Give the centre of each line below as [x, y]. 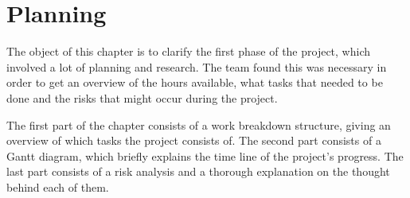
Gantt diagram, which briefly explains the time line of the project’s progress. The [205, 155]
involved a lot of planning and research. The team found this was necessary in [197, 66]
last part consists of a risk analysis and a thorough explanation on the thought [198, 171]
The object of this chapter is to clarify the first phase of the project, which [189, 51]
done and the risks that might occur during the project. [142, 97]
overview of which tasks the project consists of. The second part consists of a [194, 140]
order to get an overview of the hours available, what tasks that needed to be [195, 82]
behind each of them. [58, 186]
